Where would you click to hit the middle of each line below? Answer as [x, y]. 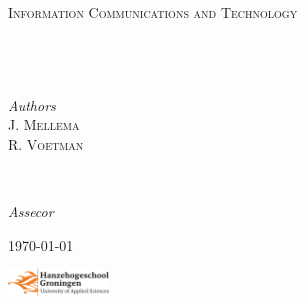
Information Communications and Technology [153, 12]
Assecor [31, 210]
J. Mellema [44, 124]
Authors [32, 104]
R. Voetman [46, 143]
